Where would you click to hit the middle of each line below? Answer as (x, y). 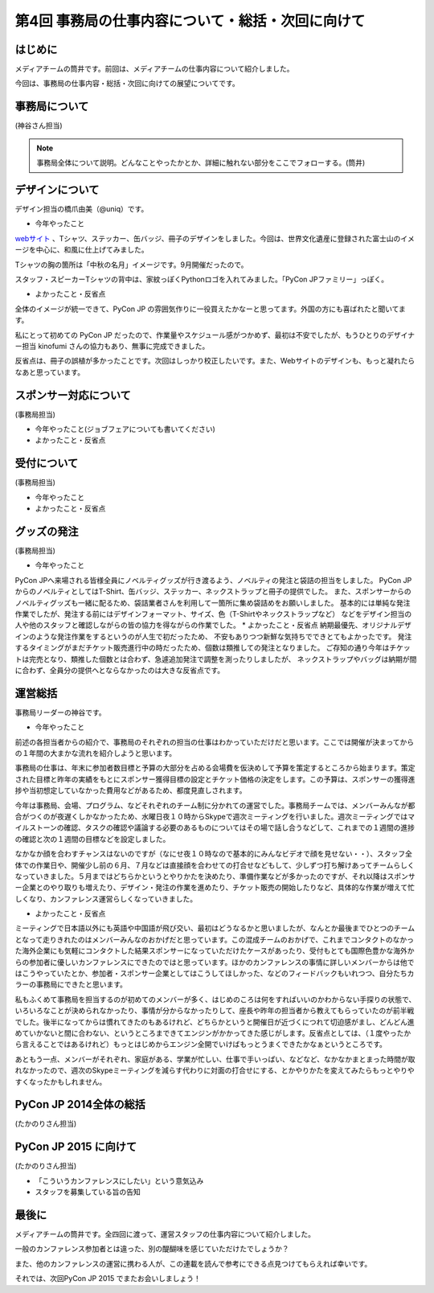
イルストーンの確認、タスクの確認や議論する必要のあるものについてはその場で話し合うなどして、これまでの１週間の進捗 (215, 827)
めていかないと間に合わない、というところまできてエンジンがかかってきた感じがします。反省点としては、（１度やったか (213, 1032)
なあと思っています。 (49, 372)
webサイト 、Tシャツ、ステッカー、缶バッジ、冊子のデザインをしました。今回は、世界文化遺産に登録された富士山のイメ (215, 238)
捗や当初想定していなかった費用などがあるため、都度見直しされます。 (131, 790)
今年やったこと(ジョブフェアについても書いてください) (125, 429)
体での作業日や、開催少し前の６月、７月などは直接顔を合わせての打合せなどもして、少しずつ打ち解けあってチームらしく (215, 865)
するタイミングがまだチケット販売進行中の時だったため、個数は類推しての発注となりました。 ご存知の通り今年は (202, 648)
